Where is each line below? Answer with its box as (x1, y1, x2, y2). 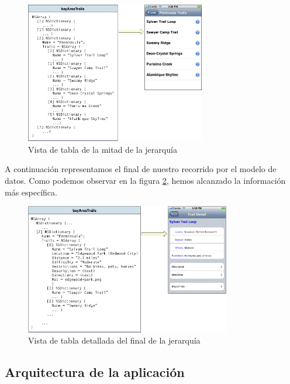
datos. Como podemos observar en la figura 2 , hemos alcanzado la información (5, 174, 286, 187)
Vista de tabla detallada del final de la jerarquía (28, 334, 201, 347)
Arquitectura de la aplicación (5, 363, 185, 381)
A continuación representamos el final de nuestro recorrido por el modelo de (5, 163, 277, 175)
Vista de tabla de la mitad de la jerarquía (28, 143, 177, 155)
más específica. (5, 186, 57, 198)
